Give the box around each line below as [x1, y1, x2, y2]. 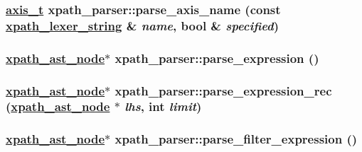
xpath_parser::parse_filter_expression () [115, 130, 358, 148]
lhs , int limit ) [124, 98, 202, 115]
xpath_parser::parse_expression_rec [115, 81, 332, 99]
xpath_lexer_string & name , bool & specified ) [6, 16, 279, 34]
